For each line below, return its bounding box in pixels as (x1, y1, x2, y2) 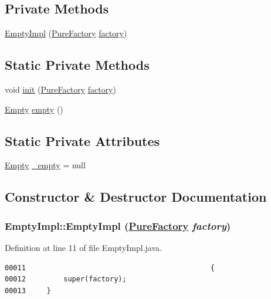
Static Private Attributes (5, 131, 160, 149)
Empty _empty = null (5, 159, 86, 171)
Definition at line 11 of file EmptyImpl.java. (5, 241, 162, 253)
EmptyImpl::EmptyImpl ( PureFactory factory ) (5, 218, 231, 233)
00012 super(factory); (5, 275, 127, 284)
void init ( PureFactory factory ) (5, 83, 116, 95)
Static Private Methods (5, 56, 150, 74)
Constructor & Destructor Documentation (5, 188, 267, 206)
